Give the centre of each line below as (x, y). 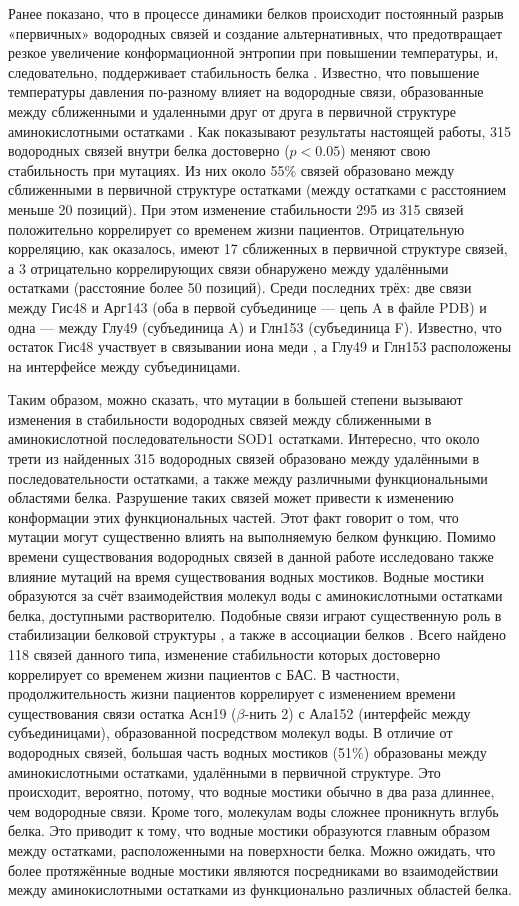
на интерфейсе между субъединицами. (124, 365)
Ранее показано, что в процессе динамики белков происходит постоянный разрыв (256, 13)
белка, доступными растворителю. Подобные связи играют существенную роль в (255, 614)
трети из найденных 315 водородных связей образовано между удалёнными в (244, 458)
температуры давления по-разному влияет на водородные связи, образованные (246, 91)
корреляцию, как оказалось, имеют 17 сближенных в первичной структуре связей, (258, 248)
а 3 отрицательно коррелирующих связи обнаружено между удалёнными (228, 267)
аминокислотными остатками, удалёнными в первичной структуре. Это (224, 771)
